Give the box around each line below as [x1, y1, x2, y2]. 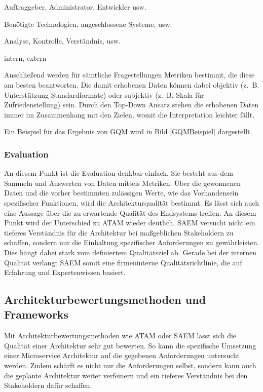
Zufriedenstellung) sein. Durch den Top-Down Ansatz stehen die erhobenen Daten [4, 99, 259, 110]
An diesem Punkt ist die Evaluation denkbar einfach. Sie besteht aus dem [4, 168, 233, 178]
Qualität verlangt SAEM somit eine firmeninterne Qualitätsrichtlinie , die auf [4, 257, 242, 267]
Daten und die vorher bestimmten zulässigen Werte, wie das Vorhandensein [4, 187, 239, 198]
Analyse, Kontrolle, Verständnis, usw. [4, 35, 121, 46]
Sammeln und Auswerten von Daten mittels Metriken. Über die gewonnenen [4, 177, 241, 188]
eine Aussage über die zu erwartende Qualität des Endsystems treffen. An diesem [4, 207, 256, 218]
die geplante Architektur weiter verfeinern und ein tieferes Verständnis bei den [4, 370, 248, 380]
